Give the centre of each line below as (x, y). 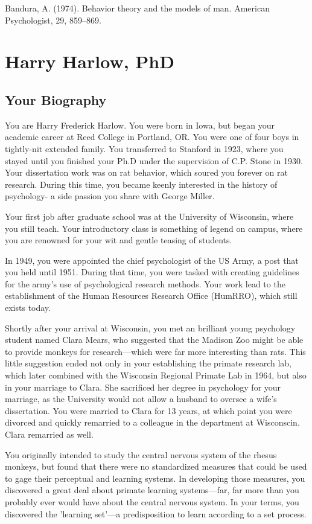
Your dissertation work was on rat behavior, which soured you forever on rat (146, 172)
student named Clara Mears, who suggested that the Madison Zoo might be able (154, 340)
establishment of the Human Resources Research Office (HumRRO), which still (151, 296)
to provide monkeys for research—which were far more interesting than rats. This (155, 351)
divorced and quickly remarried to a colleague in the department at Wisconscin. (152, 422)
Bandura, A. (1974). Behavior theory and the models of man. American (137, 8)
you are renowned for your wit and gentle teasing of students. (119, 240)
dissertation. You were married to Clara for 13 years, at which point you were (148, 410)
